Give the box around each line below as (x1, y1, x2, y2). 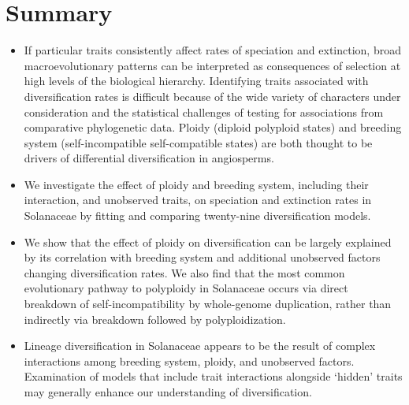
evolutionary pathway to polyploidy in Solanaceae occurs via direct (24, 280, 348, 296)
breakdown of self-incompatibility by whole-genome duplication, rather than (24, 295, 392, 312)
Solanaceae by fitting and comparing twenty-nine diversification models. (24, 207, 371, 224)
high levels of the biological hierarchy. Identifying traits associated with (24, 72, 369, 89)
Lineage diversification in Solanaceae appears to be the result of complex (24, 337, 376, 354)
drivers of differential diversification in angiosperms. (24, 150, 274, 166)
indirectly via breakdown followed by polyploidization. (24, 310, 286, 327)
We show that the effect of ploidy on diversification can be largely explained (24, 233, 392, 250)
